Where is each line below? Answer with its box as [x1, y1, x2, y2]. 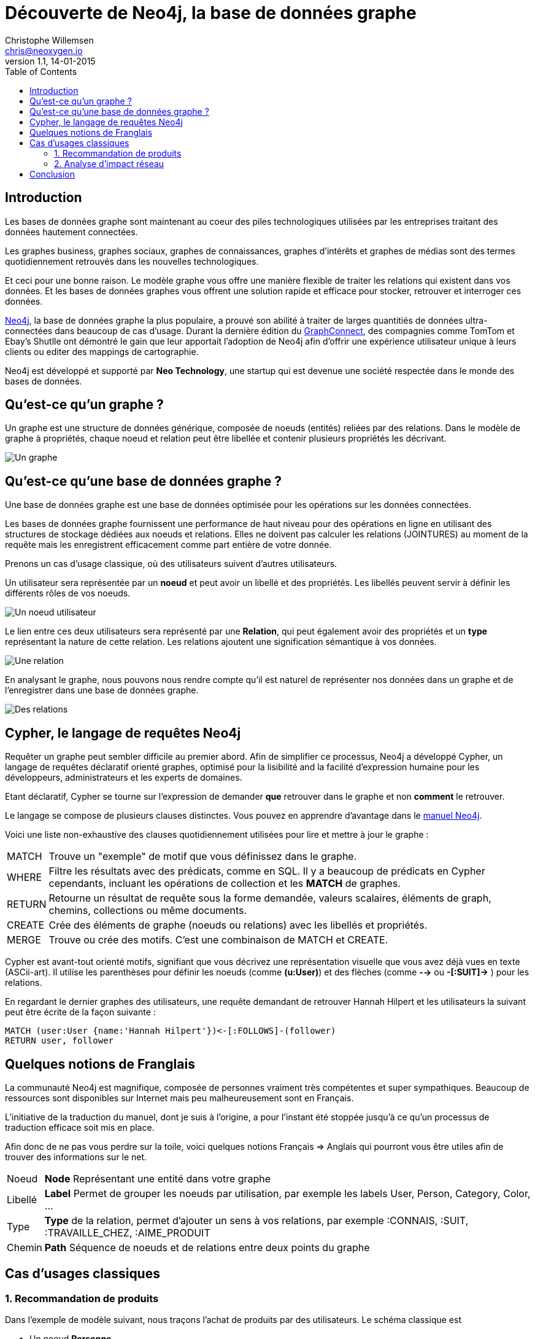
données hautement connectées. [5, 226, 138, 237]
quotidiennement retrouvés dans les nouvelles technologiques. [5, 256, 259, 267]
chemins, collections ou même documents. [48, 904, 247, 917]
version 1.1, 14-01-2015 [5, 55, 96, 66]
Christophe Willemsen [5, 34, 94, 45]
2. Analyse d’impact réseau [54, 158, 164, 169]
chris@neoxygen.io [5, 45, 83, 56]
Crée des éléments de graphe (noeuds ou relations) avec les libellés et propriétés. [48, 919, 428, 932]
